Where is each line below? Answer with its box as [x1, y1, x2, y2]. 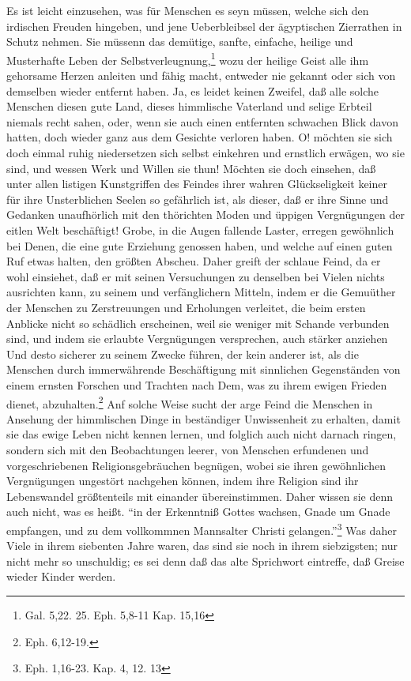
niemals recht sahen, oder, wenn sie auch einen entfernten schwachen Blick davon [6, 113, 399, 130]
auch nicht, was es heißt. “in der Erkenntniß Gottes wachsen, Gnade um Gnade [6, 503, 390, 520]
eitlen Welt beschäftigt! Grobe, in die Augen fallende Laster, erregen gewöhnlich [6, 221, 394, 238]
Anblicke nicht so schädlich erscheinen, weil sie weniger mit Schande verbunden [6, 314, 390, 331]
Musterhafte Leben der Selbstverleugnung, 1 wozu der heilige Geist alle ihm [6, 49, 369, 68]
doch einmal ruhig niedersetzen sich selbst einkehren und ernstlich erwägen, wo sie [6, 145, 405, 160]
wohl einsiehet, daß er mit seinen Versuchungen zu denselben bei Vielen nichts [6, 268, 385, 284]
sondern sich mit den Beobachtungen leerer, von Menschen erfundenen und [6, 441, 369, 457]
